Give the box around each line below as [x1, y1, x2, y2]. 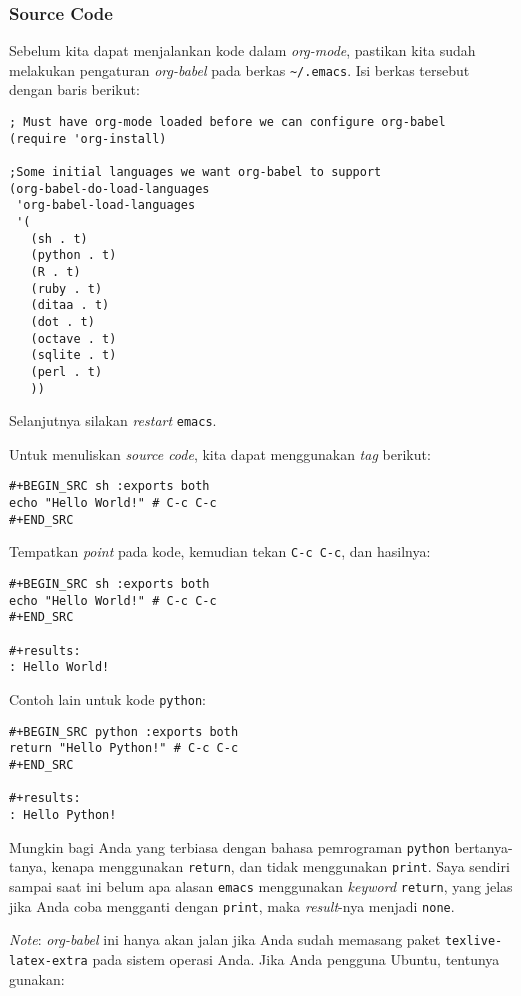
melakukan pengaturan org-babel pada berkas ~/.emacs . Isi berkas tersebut [9, 59, 470, 80]
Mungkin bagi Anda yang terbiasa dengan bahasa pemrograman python [9, 836, 450, 857]
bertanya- [454, 836, 513, 857]
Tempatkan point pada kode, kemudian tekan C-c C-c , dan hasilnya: [9, 541, 431, 562]
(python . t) [30, 248, 117, 263]
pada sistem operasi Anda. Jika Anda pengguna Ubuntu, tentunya [92, 948, 500, 969]
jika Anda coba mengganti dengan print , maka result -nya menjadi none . [9, 895, 455, 916]
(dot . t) [30, 314, 95, 329]
